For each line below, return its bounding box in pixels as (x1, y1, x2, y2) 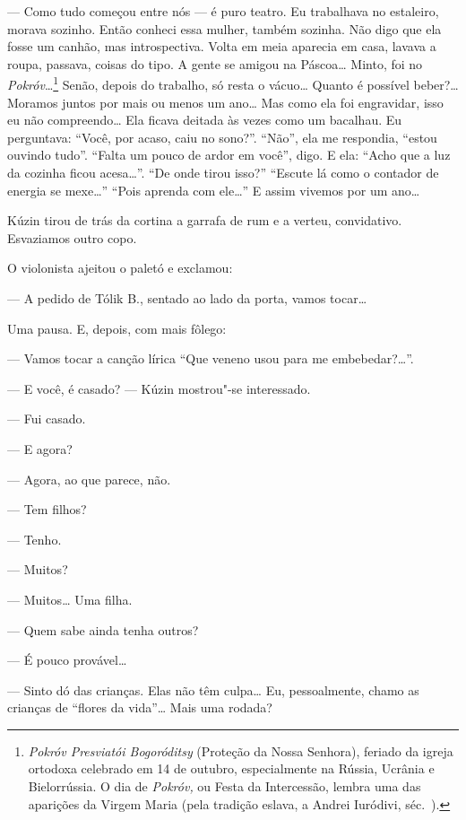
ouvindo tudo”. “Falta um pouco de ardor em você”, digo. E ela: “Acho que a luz (7, 145, 451, 164)
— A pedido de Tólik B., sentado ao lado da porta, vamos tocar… (7, 288, 367, 307)
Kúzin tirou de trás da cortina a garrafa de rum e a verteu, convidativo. (7, 211, 402, 230)
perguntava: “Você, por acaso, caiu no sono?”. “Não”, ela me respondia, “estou (7, 127, 437, 146)
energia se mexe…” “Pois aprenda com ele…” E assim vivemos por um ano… (7, 180, 420, 199)
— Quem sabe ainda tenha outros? (7, 620, 199, 639)
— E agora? (7, 439, 73, 458)
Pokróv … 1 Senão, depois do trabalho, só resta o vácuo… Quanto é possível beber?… (7, 73, 459, 94)
